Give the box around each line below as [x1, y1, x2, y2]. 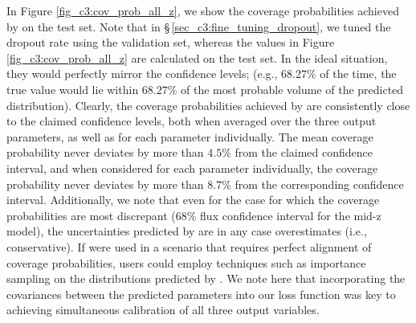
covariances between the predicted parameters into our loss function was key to [6, 285, 396, 302]
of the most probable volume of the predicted [181, 80, 404, 97]
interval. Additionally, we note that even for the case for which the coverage [6, 191, 380, 208]
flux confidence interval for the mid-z [200, 206, 381, 223]
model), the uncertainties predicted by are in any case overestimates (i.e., [6, 223, 367, 239]
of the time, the [320, 65, 397, 82]
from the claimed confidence [235, 144, 373, 161]
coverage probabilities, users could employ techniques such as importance [6, 254, 366, 271]
